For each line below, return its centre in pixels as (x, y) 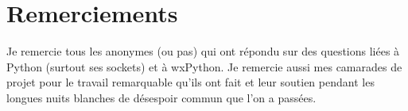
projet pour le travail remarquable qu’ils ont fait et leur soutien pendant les (190, 82)
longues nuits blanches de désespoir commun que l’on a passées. (161, 97)
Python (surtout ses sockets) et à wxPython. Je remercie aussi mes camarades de (204, 66)
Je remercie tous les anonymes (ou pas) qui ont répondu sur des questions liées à (203, 51)
